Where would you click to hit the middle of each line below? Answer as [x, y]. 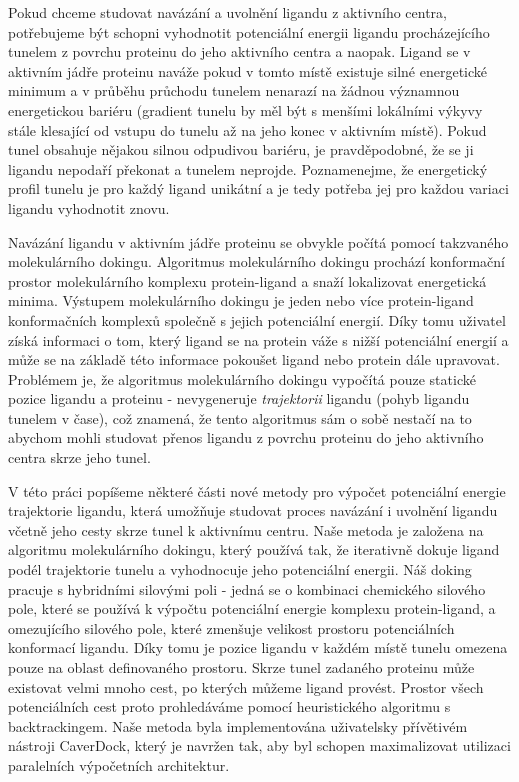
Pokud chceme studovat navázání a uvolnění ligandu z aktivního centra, [227, 12]
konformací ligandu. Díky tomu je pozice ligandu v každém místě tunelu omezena [258, 647]
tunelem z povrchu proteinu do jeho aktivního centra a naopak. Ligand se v [239, 51]
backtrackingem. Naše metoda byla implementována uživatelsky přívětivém [238, 725]
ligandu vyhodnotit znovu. [89, 207]
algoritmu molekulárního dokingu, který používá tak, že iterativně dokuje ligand [254, 549]
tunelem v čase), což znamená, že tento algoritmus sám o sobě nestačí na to [240, 417]
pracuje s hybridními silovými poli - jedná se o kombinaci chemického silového [247, 588]
